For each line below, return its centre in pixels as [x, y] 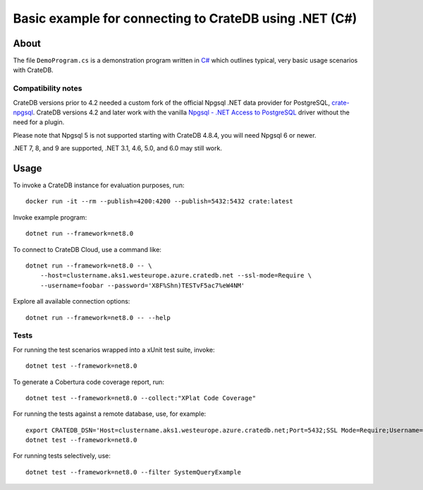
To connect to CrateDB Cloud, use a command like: [87, 249]
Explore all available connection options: [72, 301]
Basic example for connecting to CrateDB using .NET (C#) [185, 18]
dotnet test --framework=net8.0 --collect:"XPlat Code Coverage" [141, 398]
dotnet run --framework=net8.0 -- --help [98, 317]
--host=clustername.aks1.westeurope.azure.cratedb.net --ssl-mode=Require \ [176, 276]
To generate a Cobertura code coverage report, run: [89, 382]
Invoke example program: [50, 217]
